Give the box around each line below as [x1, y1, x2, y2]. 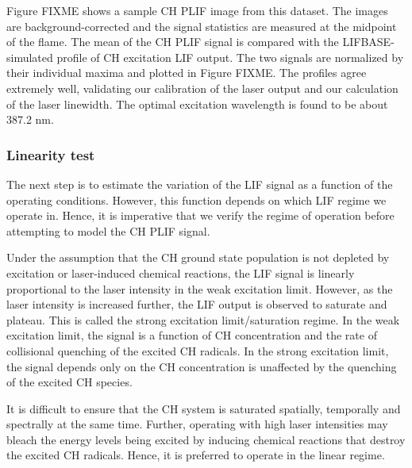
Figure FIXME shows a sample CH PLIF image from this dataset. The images [6, 2, 388, 18]
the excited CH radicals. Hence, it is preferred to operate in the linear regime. [6, 447, 385, 463]
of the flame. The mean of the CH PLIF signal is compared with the [6, 33, 339, 50]
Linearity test [6, 144, 95, 164]
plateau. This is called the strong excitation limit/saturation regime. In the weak [6, 311, 400, 328]
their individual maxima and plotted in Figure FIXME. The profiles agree [6, 64, 367, 81]
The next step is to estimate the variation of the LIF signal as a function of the [6, 175, 393, 192]
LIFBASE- [342, 33, 395, 50]
